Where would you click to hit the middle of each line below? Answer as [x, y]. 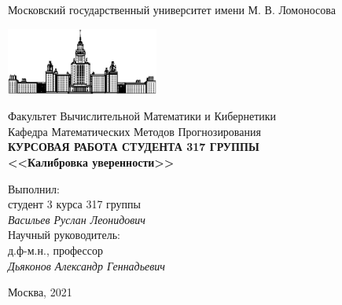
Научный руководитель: [64, 235]
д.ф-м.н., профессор [55, 250]
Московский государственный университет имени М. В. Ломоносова [172, 9]
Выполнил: [34, 188]
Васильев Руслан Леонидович [77, 219]
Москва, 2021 [40, 292]
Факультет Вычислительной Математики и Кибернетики [142, 116]
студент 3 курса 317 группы [75, 204]
